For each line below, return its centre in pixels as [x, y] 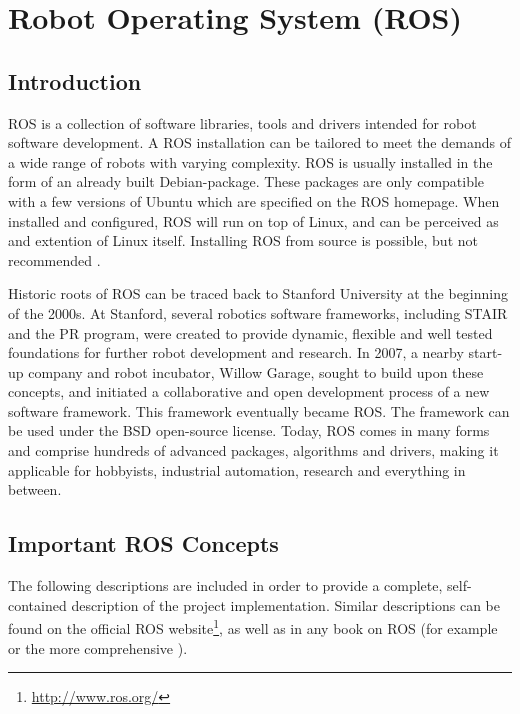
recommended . [54, 259]
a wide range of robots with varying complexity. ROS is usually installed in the [250, 161]
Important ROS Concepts [143, 543]
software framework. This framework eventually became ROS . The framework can [259, 410]
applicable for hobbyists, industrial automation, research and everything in [237, 469]
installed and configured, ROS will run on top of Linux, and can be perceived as [253, 220]
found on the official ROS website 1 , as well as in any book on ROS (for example [253, 626]
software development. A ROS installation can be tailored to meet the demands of [259, 142]
